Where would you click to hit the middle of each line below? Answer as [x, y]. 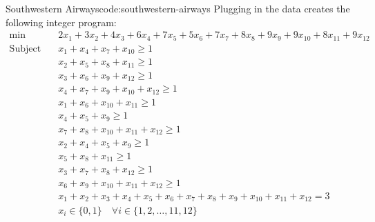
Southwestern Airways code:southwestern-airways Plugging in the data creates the [178, 8]
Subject [25, 49]
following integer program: [61, 22]
